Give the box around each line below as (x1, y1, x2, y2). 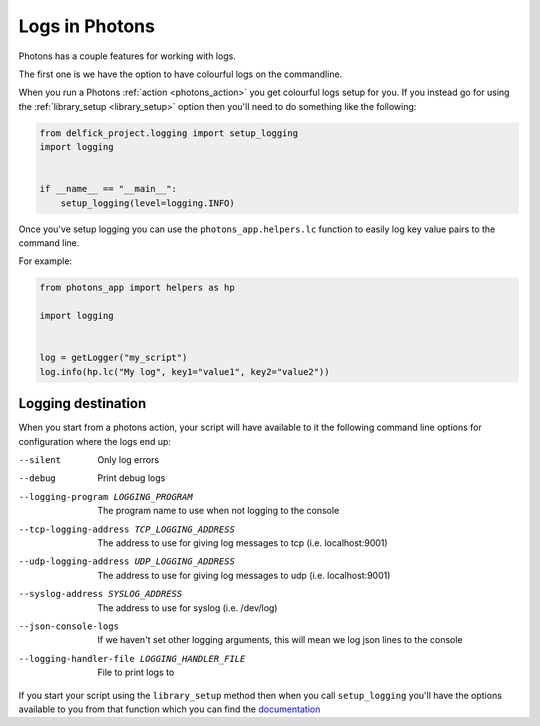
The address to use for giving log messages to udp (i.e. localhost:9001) (97, 569, 391, 581)
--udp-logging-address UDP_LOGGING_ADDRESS (18, 556, 235, 567)
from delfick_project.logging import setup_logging (39, 127, 299, 139)
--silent (18, 455, 62, 466)
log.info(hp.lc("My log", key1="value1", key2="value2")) (39, 366, 330, 377)
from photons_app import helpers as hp (39, 282, 235, 294)
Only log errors (97, 454, 160, 466)
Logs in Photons (18, 15, 155, 37)
